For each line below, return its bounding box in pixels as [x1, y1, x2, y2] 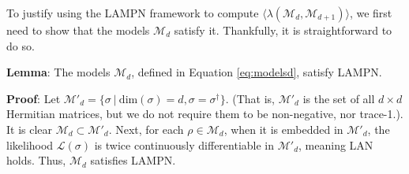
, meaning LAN [298, 136, 373, 153]
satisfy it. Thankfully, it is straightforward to [174, 22, 392, 38]
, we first [349, 5, 392, 20]
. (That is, [225, 90, 275, 106]
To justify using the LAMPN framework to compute [6, 5, 259, 20]
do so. [6, 37, 35, 54]
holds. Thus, [6, 152, 66, 168]
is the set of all [302, 90, 375, 106]
